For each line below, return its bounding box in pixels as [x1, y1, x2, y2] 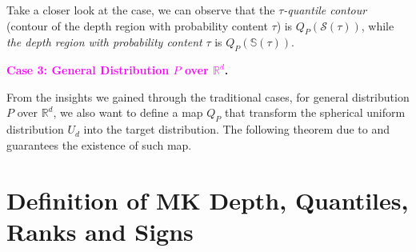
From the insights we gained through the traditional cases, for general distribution [6, 88, 410, 105]
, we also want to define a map [53, 104, 203, 121]
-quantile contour [283, 2, 367, 18]
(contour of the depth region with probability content [6, 17, 268, 34]
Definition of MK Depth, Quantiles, [6, 183, 409, 216]
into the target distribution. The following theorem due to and [83, 121, 390, 138]
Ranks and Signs [6, 214, 194, 247]
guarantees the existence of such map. [6, 136, 192, 153]
